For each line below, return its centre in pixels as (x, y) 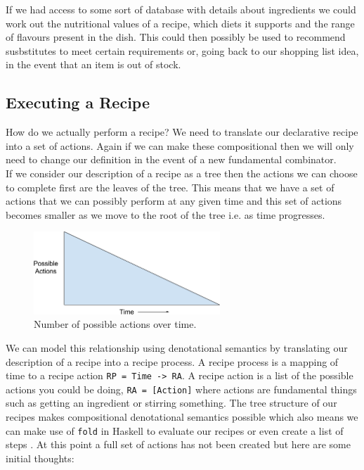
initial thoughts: (40, 458)
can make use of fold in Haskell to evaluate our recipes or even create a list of (175, 430)
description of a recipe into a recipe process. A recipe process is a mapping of (172, 361)
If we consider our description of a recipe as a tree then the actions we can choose (182, 173)
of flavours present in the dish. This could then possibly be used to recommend (176, 37)
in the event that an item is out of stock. (93, 64)
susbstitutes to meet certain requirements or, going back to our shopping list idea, (182, 50)
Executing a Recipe (78, 102)
